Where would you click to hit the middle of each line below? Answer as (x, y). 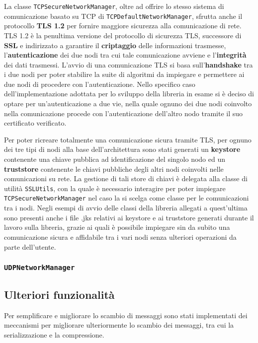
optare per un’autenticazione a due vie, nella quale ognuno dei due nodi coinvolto (128, 103)
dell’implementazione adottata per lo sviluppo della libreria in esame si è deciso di (129, 94)
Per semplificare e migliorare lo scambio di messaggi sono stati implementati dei (126, 315)
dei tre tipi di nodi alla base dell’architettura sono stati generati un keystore (122, 149)
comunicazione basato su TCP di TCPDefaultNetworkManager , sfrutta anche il (123, 16)
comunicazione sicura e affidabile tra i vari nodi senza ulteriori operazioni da (120, 237)
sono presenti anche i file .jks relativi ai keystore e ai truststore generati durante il (129, 217)
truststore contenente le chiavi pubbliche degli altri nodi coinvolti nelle (114, 169)
